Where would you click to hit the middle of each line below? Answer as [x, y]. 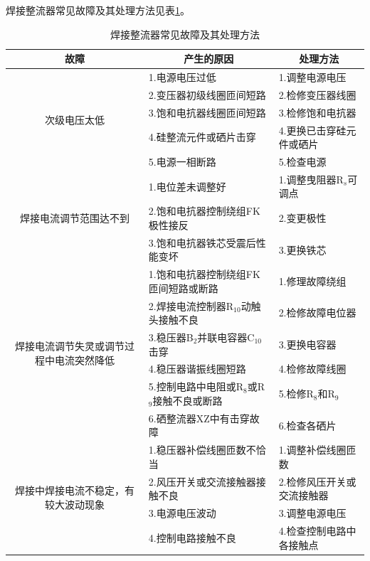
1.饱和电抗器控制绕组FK [204, 274]
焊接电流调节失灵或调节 [69, 346]
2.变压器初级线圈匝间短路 [207, 94]
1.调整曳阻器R [311, 179]
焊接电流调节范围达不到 [74, 218]
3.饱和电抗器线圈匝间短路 [207, 112]
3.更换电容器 [307, 344]
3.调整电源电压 [312, 513]
